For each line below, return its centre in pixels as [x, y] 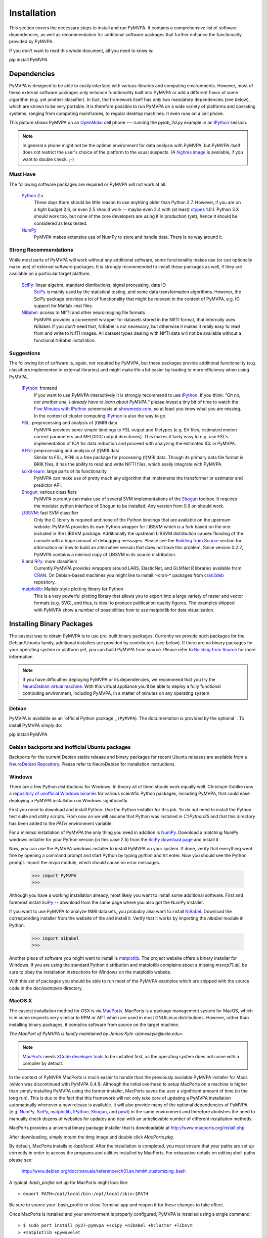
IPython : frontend [39, 388]
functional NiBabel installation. [65, 340]
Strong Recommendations [41, 250]
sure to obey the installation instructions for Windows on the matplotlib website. [90, 972]
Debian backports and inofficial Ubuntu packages [70, 747]
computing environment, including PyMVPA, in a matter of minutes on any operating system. [117, 693]
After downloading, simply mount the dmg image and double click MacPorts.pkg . [92, 1137]
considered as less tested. [61, 223]
